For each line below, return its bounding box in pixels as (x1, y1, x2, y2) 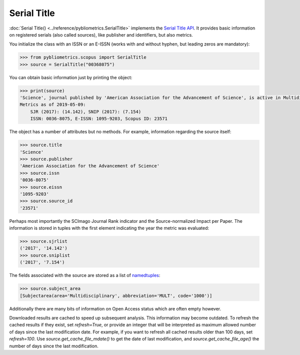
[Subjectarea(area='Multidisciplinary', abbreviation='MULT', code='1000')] (19, 293, 212, 298)
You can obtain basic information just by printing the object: (9, 74, 132, 80)
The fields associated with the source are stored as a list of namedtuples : (9, 272, 160, 278)
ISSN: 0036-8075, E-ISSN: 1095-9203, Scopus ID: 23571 (30, 116, 167, 122)
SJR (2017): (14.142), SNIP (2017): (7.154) (30, 109, 141, 115)
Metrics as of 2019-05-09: (19, 102, 86, 108)
